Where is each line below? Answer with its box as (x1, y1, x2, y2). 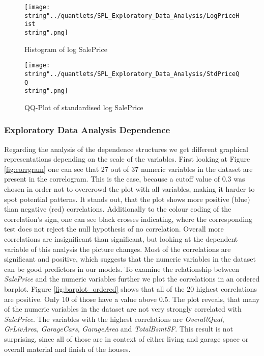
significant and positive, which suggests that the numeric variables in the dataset (4, 253, 256, 264)
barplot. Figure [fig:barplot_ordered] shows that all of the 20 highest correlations (4, 283, 257, 294)
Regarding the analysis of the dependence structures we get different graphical (4, 143, 248, 154)
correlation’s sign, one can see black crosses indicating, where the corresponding (4, 213, 253, 224)
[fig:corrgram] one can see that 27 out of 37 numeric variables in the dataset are (4, 163, 253, 174)
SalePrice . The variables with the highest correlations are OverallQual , (4, 313, 224, 324)
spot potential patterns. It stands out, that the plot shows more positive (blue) (4, 193, 250, 204)
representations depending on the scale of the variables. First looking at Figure (4, 154, 250, 164)
